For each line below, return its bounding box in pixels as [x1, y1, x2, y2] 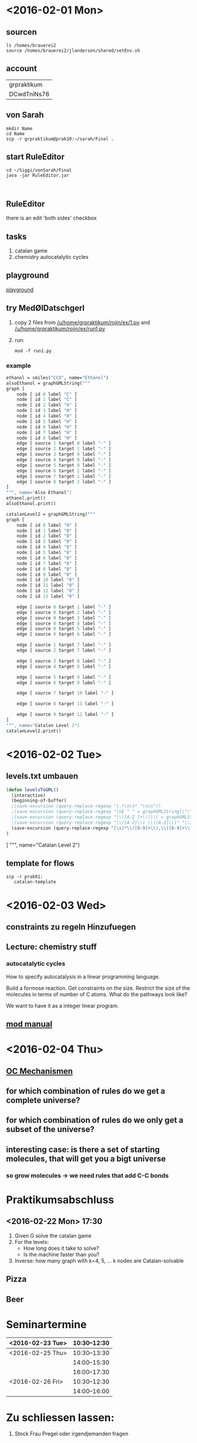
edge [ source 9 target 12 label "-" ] [16, 712, 114, 718]
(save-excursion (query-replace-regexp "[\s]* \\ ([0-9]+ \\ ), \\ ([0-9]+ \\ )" [11, 825, 195, 831]
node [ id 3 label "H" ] [16, 407, 77, 414]
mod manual [6, 1019, 53, 1029]
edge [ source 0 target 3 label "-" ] [16, 615, 111, 621]
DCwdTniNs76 [9, 89, 50, 98]
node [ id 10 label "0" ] [16, 577, 80, 583]
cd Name [6, 131, 25, 137]
